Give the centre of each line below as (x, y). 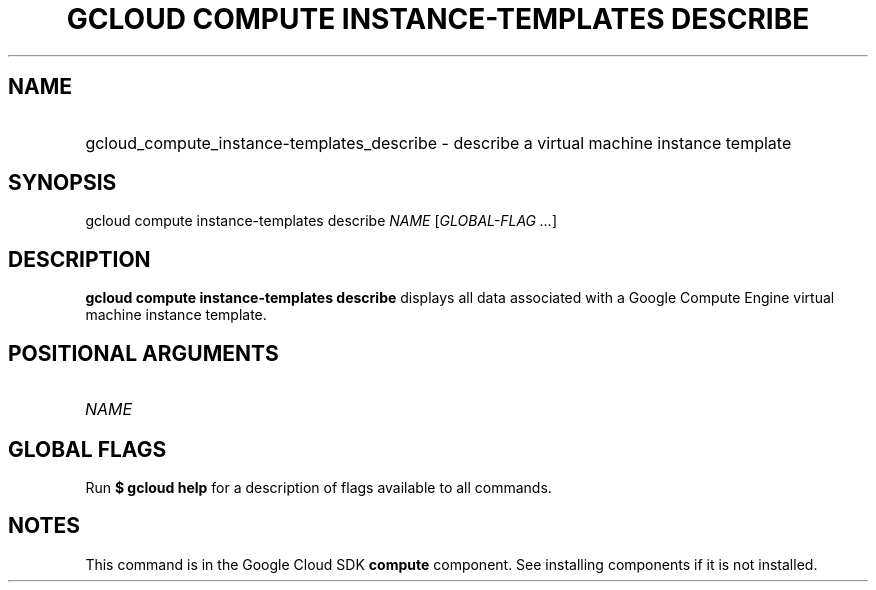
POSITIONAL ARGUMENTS (143, 353)
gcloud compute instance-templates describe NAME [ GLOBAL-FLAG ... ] (321, 221)
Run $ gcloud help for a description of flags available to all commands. (318, 487)
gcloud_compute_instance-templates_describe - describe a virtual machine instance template (438, 142)
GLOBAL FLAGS (87, 449)
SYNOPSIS (62, 183)
